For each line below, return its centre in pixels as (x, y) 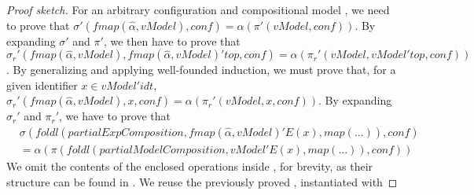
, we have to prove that (115, 116)
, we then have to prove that (172, 40)
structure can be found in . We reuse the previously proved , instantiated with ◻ (202, 181)
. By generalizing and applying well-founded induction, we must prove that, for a (201, 70)
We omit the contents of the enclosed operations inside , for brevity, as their (190, 166)
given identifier (42, 85)
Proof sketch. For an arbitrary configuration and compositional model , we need (198, 9)
